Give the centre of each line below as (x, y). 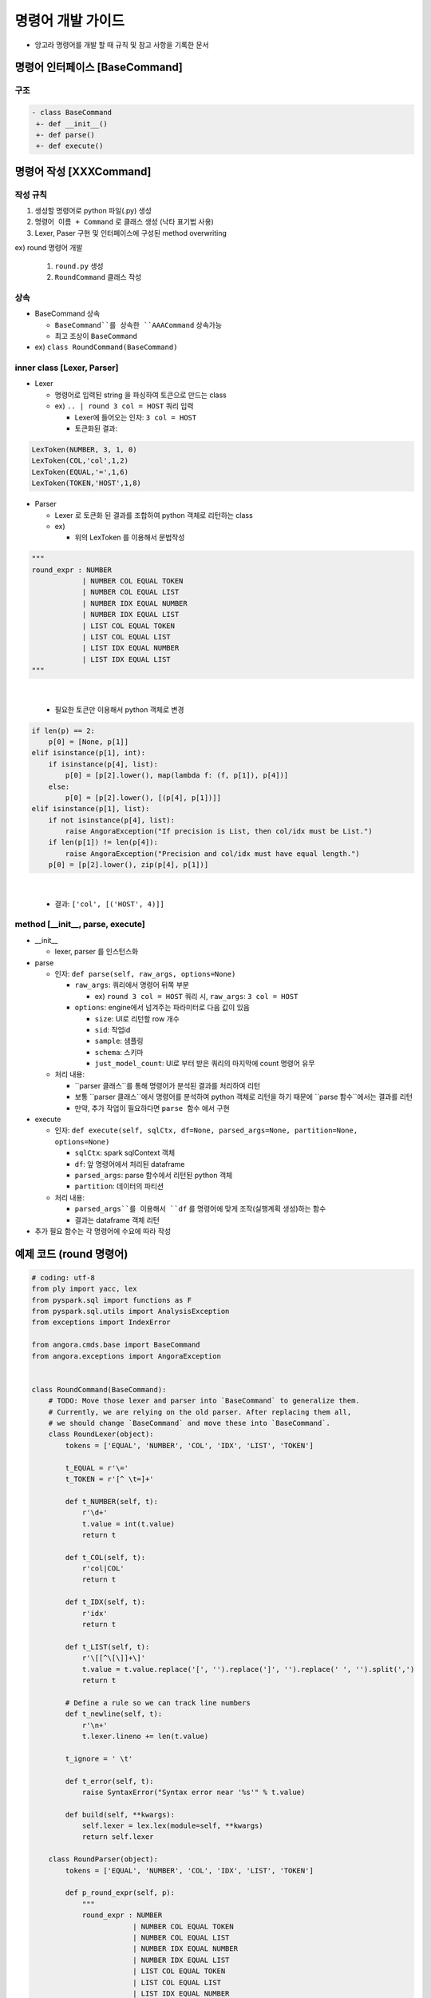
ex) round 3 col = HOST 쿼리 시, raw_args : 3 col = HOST (196, 996)
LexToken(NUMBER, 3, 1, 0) (84, 449)
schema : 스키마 (119, 1052)
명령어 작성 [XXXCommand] (83, 171)
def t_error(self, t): (110, 1781)
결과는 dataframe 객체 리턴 (117, 1220)
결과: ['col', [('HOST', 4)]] (110, 904)
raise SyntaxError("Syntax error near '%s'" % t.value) (194, 1792)
